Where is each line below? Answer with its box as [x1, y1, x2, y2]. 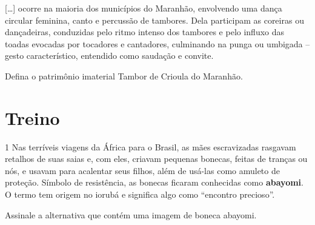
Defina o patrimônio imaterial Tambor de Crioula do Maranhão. [5, 69, 243, 82]
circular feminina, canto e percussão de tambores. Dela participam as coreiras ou [5, 13, 304, 26]
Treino [5, 105, 60, 130]
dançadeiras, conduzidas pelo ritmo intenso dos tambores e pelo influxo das [5, 25, 285, 38]
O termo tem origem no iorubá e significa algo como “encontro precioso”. [5, 188, 275, 201]
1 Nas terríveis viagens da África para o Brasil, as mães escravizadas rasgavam [5, 140, 296, 153]
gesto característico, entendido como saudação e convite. [5, 49, 214, 62]
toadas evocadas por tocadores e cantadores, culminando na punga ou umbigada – [5, 37, 310, 50]
